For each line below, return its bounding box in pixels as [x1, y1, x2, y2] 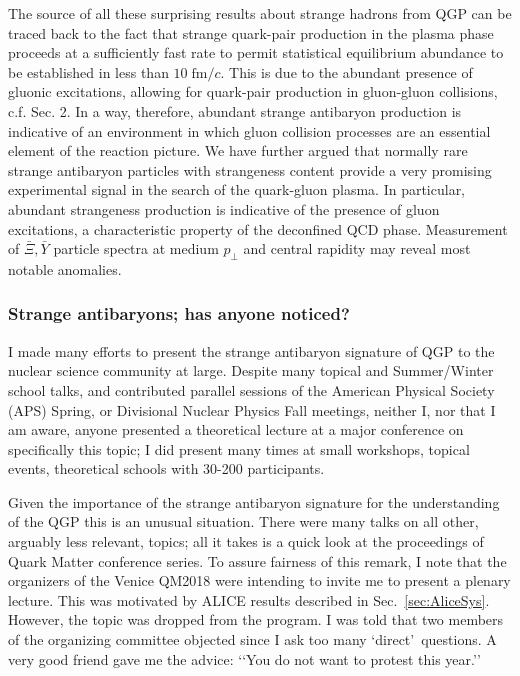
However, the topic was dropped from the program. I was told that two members [8, 609, 504, 630]
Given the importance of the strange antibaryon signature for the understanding [8, 491, 500, 512]
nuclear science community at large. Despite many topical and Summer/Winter [8, 360, 494, 381]
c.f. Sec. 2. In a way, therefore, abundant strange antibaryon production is [8, 100, 462, 121]
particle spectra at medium [53, 238, 219, 259]
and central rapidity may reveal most [243, 238, 471, 259]
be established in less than [8, 61, 169, 82]
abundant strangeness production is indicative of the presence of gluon [8, 198, 440, 219]
